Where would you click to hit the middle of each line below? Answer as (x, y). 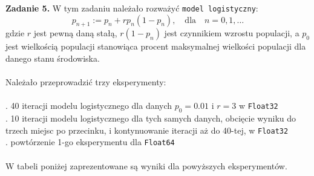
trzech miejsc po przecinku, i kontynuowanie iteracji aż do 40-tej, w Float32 (147, 130)
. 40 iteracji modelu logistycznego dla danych (89, 106)
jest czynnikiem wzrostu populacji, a (232, 33)
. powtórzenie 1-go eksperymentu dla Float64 (90, 142)
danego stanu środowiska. (53, 58)
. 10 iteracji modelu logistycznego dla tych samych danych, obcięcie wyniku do (151, 118)
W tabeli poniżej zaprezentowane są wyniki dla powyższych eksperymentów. (146, 165)
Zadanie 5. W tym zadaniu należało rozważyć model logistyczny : (132, 8)
